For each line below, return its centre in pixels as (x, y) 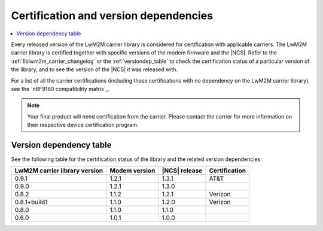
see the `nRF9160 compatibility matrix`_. (60, 89)
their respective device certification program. (83, 125)
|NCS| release (182, 171)
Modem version (132, 171)
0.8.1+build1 (31, 202)
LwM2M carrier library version (59, 171)
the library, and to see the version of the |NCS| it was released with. (95, 69)
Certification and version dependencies (112, 16)
